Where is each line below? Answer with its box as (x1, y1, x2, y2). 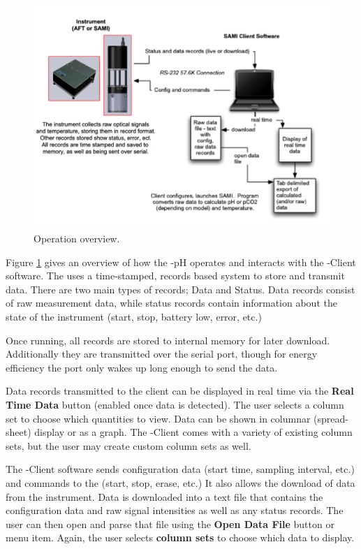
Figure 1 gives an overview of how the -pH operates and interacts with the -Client (6, 254, 356, 269)
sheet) (6, 425, 31, 439)
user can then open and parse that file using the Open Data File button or (6, 516, 334, 531)
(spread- (314, 411, 349, 425)
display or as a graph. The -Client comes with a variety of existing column (34, 425, 353, 439)
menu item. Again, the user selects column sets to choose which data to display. (6, 530, 355, 545)
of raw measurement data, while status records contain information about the (6, 295, 337, 310)
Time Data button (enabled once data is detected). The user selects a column (6, 397, 344, 411)
